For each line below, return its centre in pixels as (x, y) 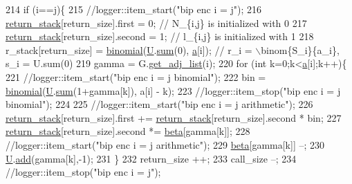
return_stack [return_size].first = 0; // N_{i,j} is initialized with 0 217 (156, 22)
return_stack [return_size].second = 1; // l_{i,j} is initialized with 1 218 (160, 36)
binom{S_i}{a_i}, (300, 49)
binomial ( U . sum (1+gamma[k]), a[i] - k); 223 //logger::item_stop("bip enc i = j (173, 90)
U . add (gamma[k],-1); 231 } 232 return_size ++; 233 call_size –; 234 (151, 158)
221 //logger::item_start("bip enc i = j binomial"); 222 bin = (136, 76)
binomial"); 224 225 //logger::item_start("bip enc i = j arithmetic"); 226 (159, 104)
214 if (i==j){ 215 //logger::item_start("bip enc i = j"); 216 (134, 9)
